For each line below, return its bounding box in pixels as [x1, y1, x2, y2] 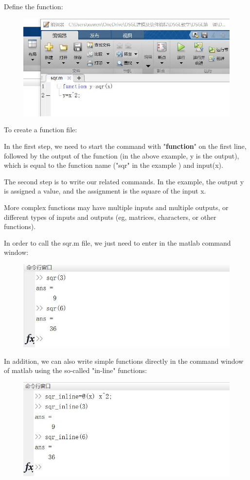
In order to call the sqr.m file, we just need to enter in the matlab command [4, 237, 231, 248]
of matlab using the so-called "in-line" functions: [4, 365, 147, 375]
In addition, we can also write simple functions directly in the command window [4, 356, 244, 366]
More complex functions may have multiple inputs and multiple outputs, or [4, 202, 229, 213]
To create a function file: [4, 124, 77, 135]
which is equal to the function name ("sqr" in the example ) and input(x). [4, 160, 223, 170]
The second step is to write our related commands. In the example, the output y [4, 176, 244, 186]
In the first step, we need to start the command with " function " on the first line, [4, 141, 247, 151]
